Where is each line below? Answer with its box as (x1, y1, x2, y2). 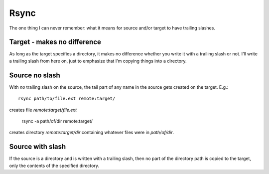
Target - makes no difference (9, 38, 102, 46)
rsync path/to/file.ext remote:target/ (18, 96, 116, 102)
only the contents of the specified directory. (9, 163, 100, 169)
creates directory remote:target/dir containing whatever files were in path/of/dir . (9, 130, 174, 136)
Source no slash (9, 71, 60, 79)
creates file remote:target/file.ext (9, 107, 77, 113)
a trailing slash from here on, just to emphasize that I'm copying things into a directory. (9, 58, 187, 64)
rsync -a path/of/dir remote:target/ (21, 118, 93, 124)
